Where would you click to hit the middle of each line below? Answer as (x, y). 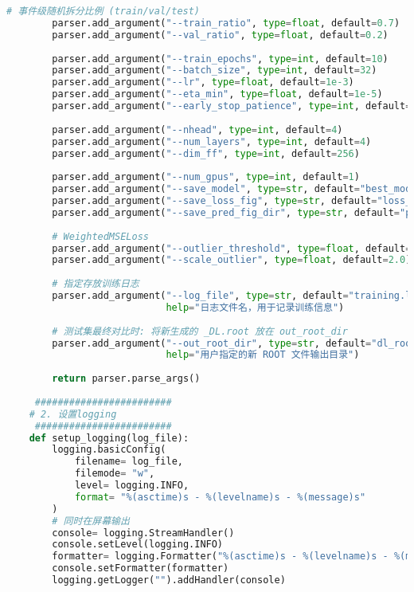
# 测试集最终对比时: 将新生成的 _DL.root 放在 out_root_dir (200, 331)
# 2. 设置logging (73, 414)
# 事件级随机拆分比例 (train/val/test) (103, 11)
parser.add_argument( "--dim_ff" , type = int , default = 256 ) (206, 153)
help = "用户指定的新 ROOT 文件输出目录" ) (263, 355)
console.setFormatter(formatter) (141, 568)
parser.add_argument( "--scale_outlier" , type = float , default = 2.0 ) (232, 260)
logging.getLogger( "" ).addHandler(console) (169, 580)
